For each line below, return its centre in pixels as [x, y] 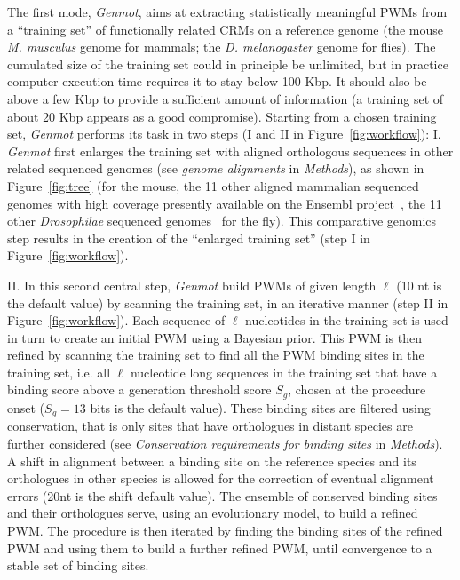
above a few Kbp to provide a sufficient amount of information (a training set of [226, 98]
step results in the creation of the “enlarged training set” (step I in [189, 238]
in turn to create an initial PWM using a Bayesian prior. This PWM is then [214, 337]
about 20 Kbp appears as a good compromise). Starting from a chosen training [222, 116]
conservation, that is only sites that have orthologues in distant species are [210, 426]
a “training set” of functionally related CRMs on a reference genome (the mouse [225, 29]
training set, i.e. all [59, 372]
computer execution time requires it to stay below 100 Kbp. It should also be [217, 81]
